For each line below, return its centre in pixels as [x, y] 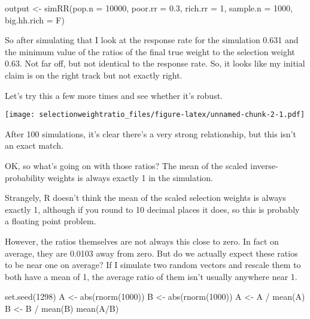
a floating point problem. [51, 221]
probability [25, 177]
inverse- [264, 165]
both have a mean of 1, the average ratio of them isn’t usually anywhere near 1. [151, 276]
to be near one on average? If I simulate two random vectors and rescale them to [153, 265]
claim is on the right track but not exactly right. [94, 75]
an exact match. [34, 145]
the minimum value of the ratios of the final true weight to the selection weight [150, 51]
